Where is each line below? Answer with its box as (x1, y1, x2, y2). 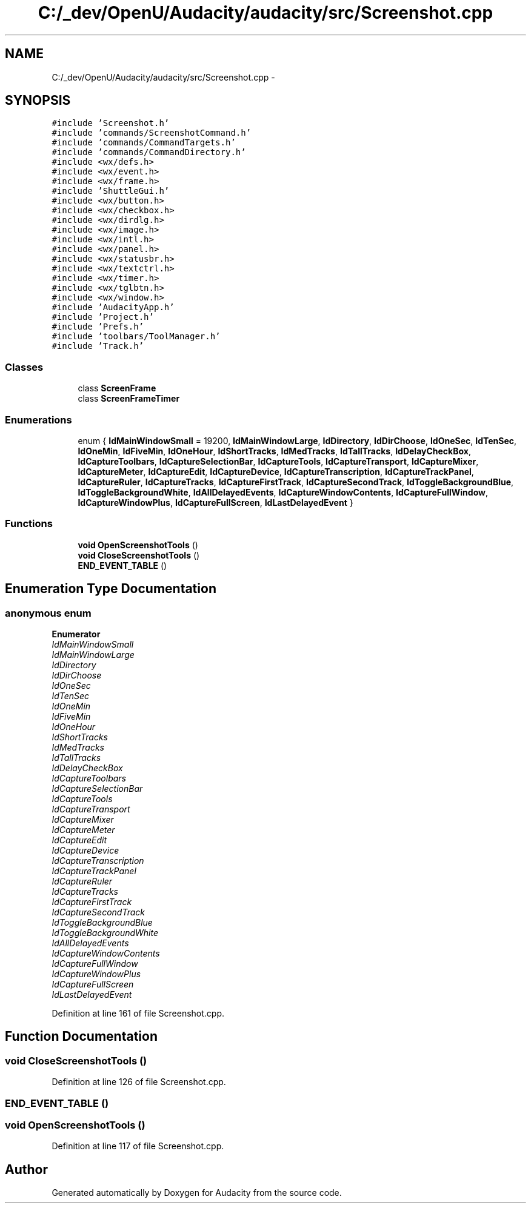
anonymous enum (5, 606, 92, 619)
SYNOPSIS (5, 93, 71, 108)
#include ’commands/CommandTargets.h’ (52, 138, 236, 148)
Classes (5, 360, 44, 373)
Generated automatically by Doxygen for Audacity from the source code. (52, 1187, 342, 1198)
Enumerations (5, 413, 72, 426)
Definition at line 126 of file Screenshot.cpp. (52, 1077, 226, 1087)
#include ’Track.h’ (52, 341, 144, 351)
